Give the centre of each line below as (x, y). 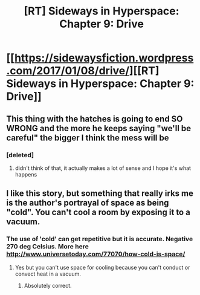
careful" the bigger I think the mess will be (88, 138)
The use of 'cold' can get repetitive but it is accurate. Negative (100, 239)
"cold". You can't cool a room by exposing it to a (98, 212)
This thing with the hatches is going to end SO (95, 119)
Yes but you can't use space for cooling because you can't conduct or (102, 267)
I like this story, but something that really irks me (100, 194)
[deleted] (20, 155)
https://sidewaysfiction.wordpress (104, 58)
